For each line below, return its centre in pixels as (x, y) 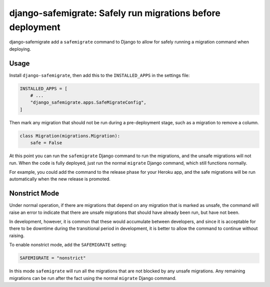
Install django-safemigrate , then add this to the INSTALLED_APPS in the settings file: (99, 75)
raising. (17, 235)
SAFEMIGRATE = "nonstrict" (53, 258)
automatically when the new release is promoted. (60, 179)
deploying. (20, 49)
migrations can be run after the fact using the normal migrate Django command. (93, 278)
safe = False (46, 143)
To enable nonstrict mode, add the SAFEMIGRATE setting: (68, 245)
